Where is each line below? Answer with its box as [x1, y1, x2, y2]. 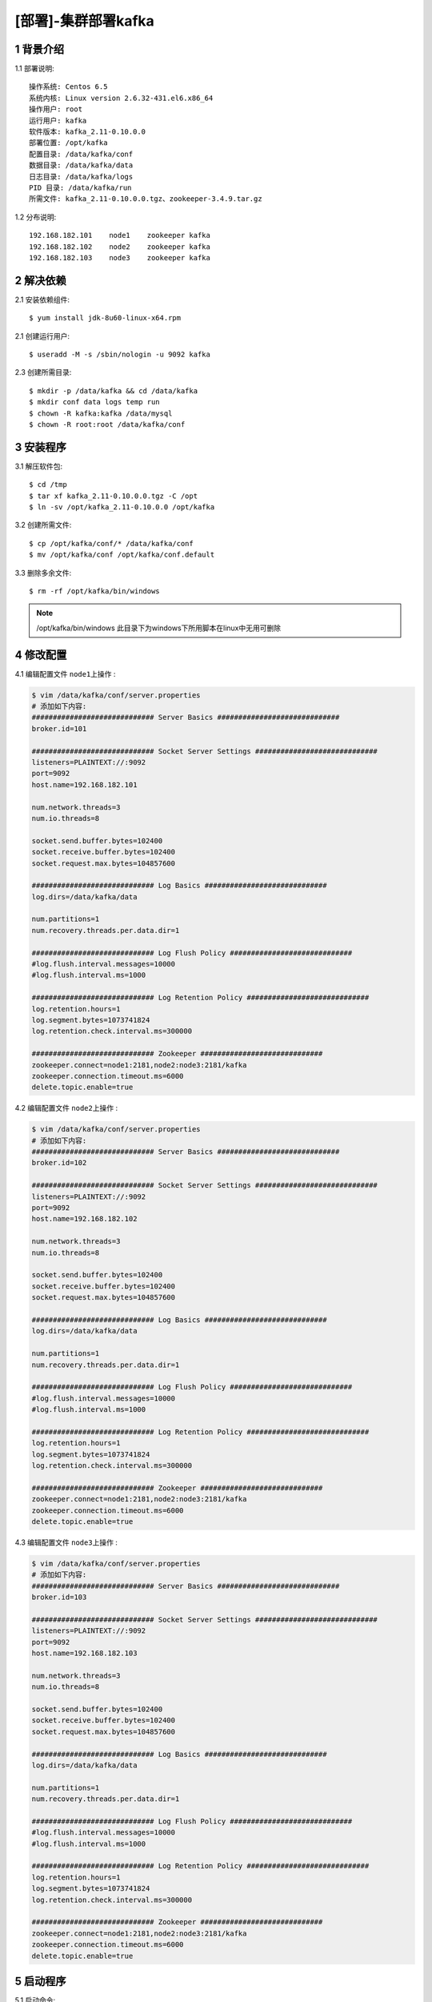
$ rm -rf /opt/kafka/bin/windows [29, 586, 160, 596]
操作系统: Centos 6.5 [29, 82, 108, 91]
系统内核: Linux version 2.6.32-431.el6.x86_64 [29, 93, 214, 103]
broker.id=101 [31, 724, 87, 733]
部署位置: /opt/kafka [29, 139, 108, 147]
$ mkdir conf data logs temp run [29, 397, 160, 407]
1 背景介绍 [14, 42, 65, 56]
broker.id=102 [31, 1158, 87, 1168]
